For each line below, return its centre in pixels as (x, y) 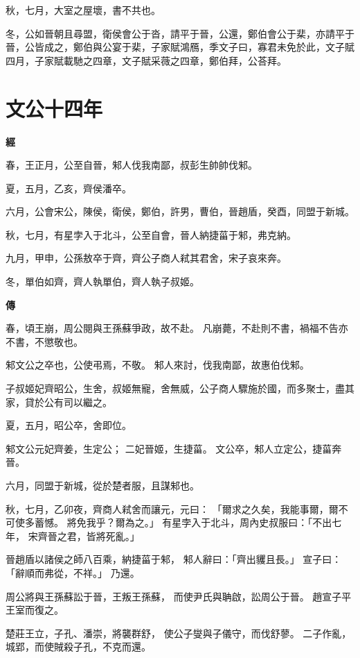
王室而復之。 (35, 610)
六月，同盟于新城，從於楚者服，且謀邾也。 (102, 485)
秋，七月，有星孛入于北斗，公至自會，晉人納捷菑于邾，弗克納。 (151, 234)
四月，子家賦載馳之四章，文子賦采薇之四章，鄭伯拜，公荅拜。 (146, 60)
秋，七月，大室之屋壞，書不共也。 (83, 10)
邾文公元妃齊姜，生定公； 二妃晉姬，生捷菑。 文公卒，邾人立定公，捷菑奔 (174, 448)
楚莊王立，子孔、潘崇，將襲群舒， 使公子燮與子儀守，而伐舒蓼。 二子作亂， (179, 633)
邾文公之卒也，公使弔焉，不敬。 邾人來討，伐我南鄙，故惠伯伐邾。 (157, 365)
